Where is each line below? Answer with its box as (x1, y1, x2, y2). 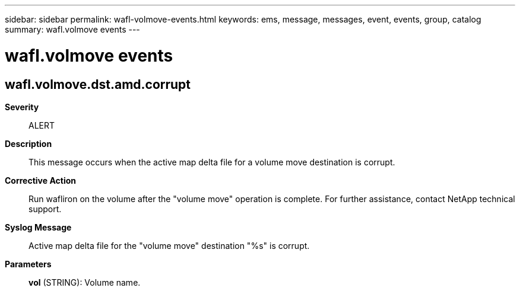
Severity (5, 101, 39, 112)
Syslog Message (5, 222, 72, 232)
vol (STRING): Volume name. (28, 277, 141, 287)
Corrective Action (5, 175, 76, 186)
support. (28, 203, 62, 214)
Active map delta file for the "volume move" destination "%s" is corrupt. (28, 240, 310, 251)
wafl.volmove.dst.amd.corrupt (5, 76, 191, 92)
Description (5, 138, 52, 149)
